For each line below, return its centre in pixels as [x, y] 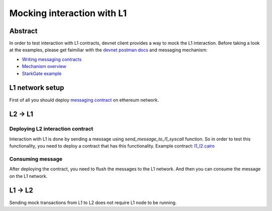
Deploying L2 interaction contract [51, 129]
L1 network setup [37, 88]
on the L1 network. [28, 176]
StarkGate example [42, 74]
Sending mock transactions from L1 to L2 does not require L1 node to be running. [93, 202]
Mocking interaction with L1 [68, 13]
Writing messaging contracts [52, 59]
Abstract [23, 31]
